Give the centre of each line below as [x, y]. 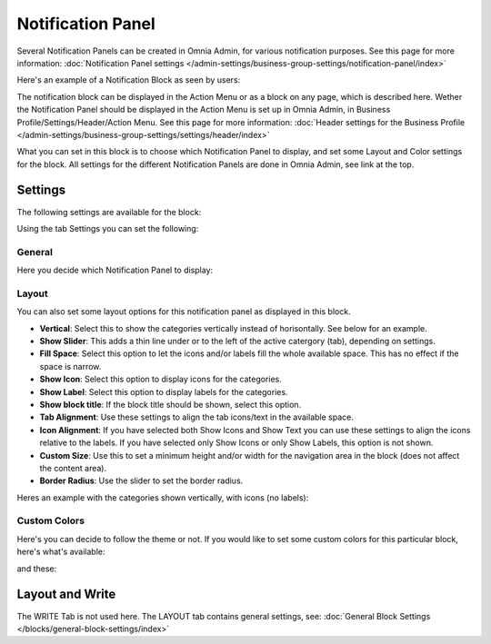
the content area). [73, 468]
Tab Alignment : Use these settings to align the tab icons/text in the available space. [196, 417]
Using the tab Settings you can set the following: [108, 228]
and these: [37, 569]
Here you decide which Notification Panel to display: [115, 270]
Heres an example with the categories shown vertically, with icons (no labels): [163, 497]
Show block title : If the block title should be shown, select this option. [170, 404]
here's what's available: [61, 552]
